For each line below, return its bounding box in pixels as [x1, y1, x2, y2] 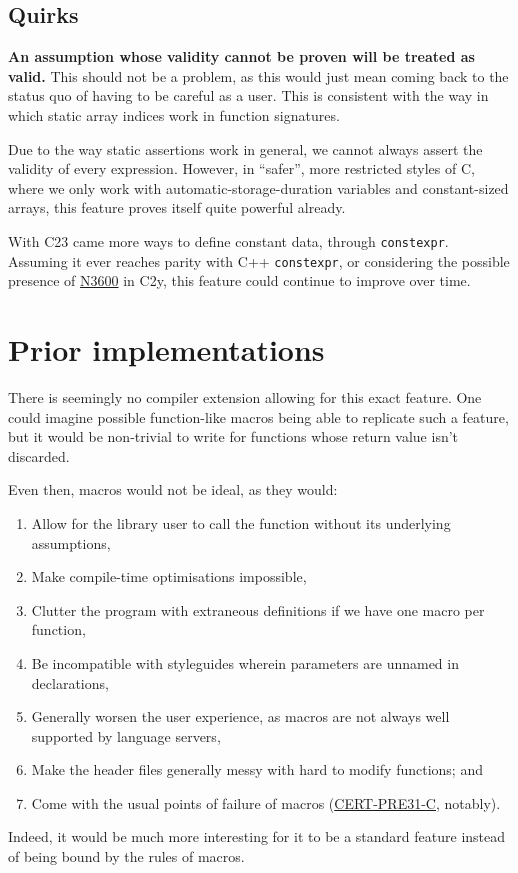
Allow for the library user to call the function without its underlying [31, 512, 451, 533]
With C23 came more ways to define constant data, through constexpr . [8, 230, 449, 251]
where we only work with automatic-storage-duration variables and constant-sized [8, 177, 509, 198]
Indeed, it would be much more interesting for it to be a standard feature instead [8, 826, 506, 847]
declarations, [31, 672, 109, 693]
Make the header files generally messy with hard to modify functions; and [31, 759, 483, 780]
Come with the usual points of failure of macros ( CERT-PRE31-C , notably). [31, 792, 501, 813]
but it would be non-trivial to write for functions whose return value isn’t [8, 426, 459, 447]
